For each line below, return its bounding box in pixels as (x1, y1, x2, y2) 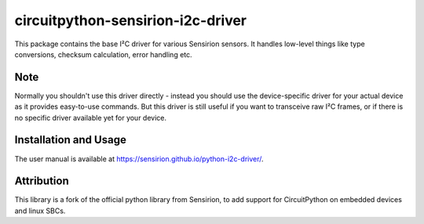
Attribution (14, 175, 70, 188)
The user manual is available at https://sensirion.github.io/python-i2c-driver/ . (14, 154, 264, 164)
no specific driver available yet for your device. (14, 113, 167, 122)
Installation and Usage (14, 133, 127, 146)
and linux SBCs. (14, 206, 66, 215)
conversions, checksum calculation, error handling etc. (14, 49, 192, 59)
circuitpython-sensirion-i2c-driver (14, 12, 247, 29)
